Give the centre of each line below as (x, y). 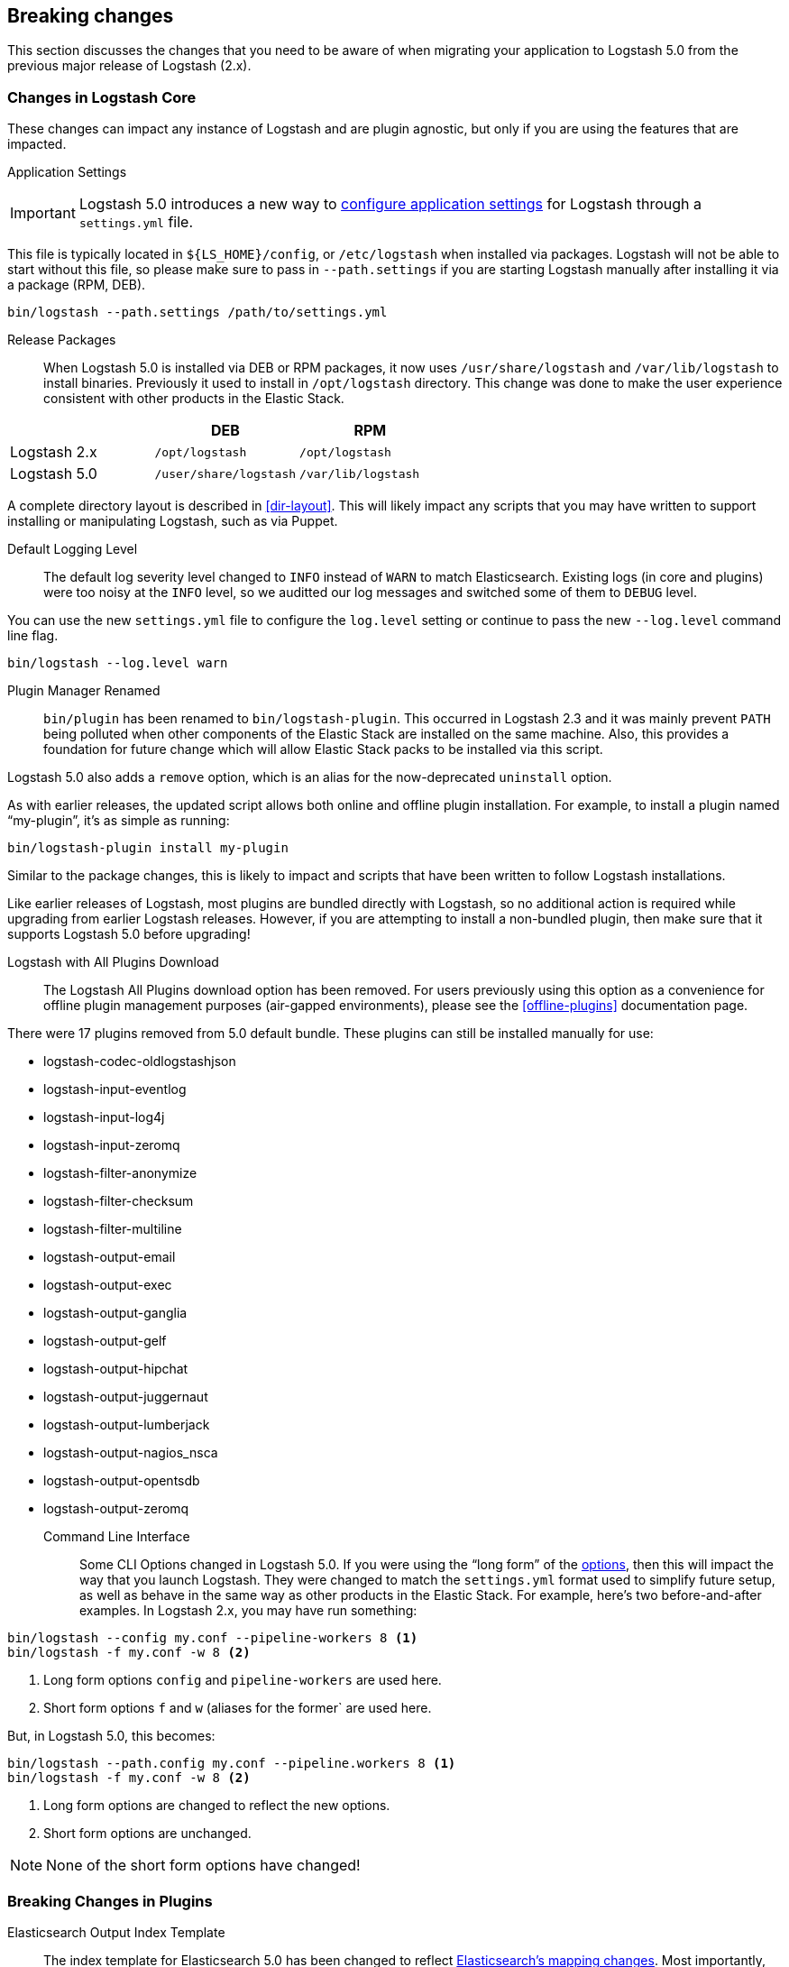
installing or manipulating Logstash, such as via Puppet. (173, 521)
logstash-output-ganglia (115, 1313)
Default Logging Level (73, 549)
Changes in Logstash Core (102, 97)
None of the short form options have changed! (203, 1866)
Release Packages (62, 340)
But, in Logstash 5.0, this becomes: (111, 1736)
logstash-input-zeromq (112, 1145)
